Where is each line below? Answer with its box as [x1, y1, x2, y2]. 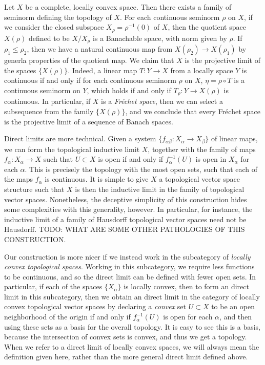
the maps [4, 174, 33, 184]
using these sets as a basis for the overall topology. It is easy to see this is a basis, [4, 321, 261, 332]
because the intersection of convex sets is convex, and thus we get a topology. [4, 331, 247, 342]
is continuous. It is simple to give [45, 174, 149, 184]
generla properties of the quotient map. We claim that [4, 55, 174, 66]
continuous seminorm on [4, 84, 80, 95]
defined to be [28, 32, 70, 43]
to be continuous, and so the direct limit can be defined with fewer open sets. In [4, 271, 256, 282]
